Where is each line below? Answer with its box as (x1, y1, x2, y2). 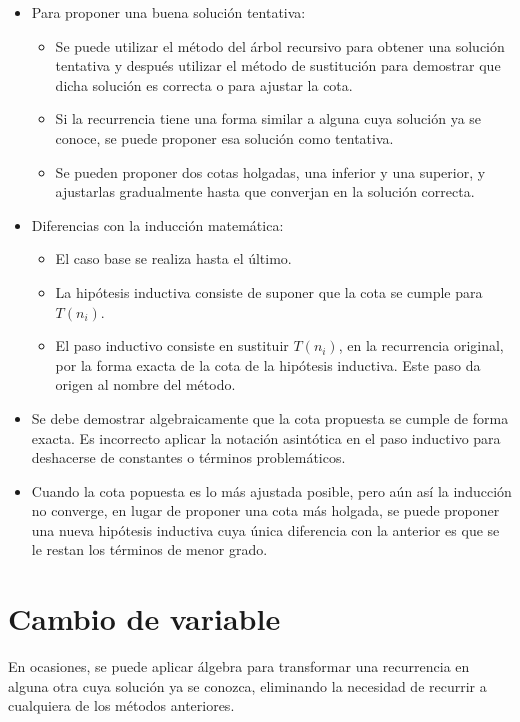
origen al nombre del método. (55, 374, 236, 395)
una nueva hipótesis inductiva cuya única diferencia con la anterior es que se (31, 519, 500, 540)
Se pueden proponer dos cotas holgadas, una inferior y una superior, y (55, 161, 486, 182)
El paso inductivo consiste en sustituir (55, 335, 289, 356)
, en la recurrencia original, (338, 335, 504, 356)
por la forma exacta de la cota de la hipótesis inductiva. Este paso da (55, 354, 481, 375)
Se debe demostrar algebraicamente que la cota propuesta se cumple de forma (31, 407, 509, 428)
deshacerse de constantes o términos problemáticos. (31, 447, 346, 468)
